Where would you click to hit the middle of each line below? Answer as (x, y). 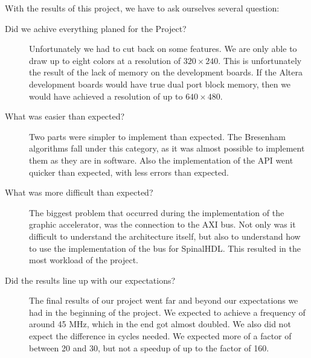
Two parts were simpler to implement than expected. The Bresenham (157, 136)
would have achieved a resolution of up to (106, 96)
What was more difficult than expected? (79, 192)
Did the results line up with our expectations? (90, 280)
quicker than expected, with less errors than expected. (129, 172)
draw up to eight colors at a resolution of (105, 60)
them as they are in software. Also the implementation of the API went (161, 160)
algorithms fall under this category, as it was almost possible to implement (167, 148)
